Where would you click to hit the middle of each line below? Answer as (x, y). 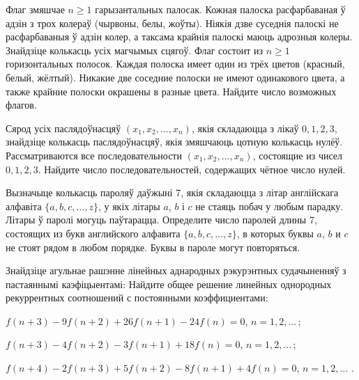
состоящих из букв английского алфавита (93, 233)
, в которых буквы (275, 233)
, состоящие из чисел (298, 155)
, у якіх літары (129, 206)
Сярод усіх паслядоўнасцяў (63, 128)
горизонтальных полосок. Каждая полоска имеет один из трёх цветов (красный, (175, 64)
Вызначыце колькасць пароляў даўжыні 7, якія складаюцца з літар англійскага (172, 192)
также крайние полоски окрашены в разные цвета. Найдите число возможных (171, 91)
